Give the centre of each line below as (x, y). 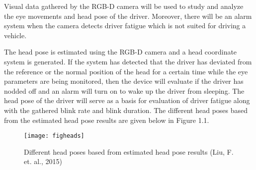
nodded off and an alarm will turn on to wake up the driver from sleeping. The (124, 90)
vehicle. (15, 35)
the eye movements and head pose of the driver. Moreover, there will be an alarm (128, 16)
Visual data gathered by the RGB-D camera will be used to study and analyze (124, 6)
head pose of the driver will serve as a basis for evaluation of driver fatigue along (127, 100)
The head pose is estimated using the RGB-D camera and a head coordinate (121, 52)
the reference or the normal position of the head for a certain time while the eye (126, 71)
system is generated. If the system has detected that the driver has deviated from (128, 61)
